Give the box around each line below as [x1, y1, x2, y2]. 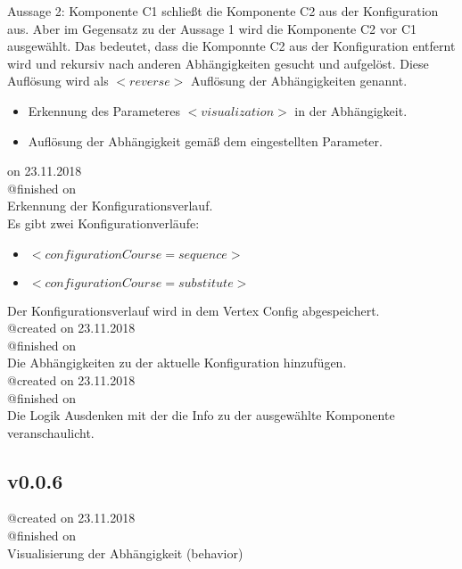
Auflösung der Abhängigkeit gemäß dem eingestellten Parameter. [28, 131, 383, 150]
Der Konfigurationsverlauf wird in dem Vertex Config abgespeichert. [7, 301, 380, 319]
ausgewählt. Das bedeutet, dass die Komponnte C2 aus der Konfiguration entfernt [7, 37, 456, 55]
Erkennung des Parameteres [28, 101, 181, 120]
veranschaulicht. [7, 423, 95, 441]
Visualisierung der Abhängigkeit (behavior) [7, 543, 243, 562]
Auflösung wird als [7, 71, 109, 90]
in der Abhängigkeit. [294, 101, 408, 120]
